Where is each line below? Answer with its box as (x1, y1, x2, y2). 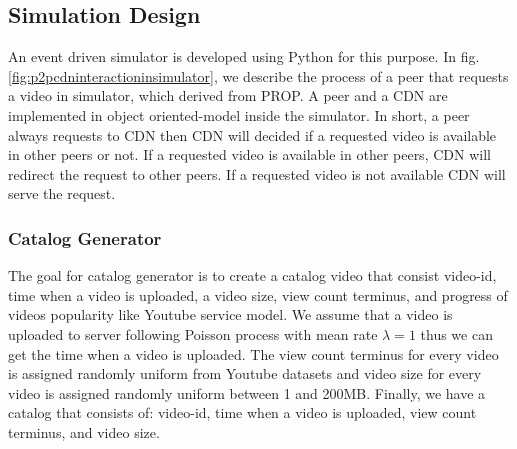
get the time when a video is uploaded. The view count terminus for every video (8, 343, 499, 364)
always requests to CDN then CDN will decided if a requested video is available (8, 124, 497, 145)
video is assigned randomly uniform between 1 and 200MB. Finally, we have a (8, 382, 486, 403)
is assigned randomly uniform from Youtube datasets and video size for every (8, 363, 482, 384)
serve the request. (8, 183, 116, 204)
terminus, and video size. (8, 421, 160, 442)
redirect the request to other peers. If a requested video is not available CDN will (8, 163, 506, 184)
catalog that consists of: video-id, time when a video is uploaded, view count (8, 402, 477, 423)
